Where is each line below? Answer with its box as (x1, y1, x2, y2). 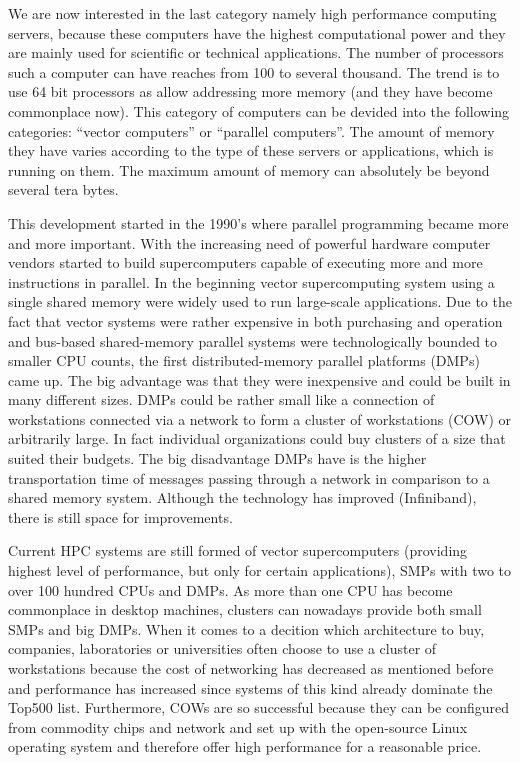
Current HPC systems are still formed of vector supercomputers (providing (8, 540, 468, 561)
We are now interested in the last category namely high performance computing (8, 3, 497, 23)
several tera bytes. (8, 179, 119, 200)
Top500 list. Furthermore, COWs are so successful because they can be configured (8, 697, 510, 718)
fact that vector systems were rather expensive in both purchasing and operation (8, 310, 503, 331)
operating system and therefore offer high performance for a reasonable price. (8, 736, 482, 757)
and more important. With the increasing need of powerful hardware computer (8, 232, 491, 253)
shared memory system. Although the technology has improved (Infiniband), (8, 487, 477, 508)
